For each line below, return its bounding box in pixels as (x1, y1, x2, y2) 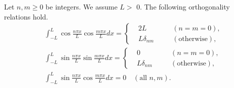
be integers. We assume (45, 1, 118, 11)
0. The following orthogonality (136, 1, 230, 11)
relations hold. (4, 11, 48, 21)
